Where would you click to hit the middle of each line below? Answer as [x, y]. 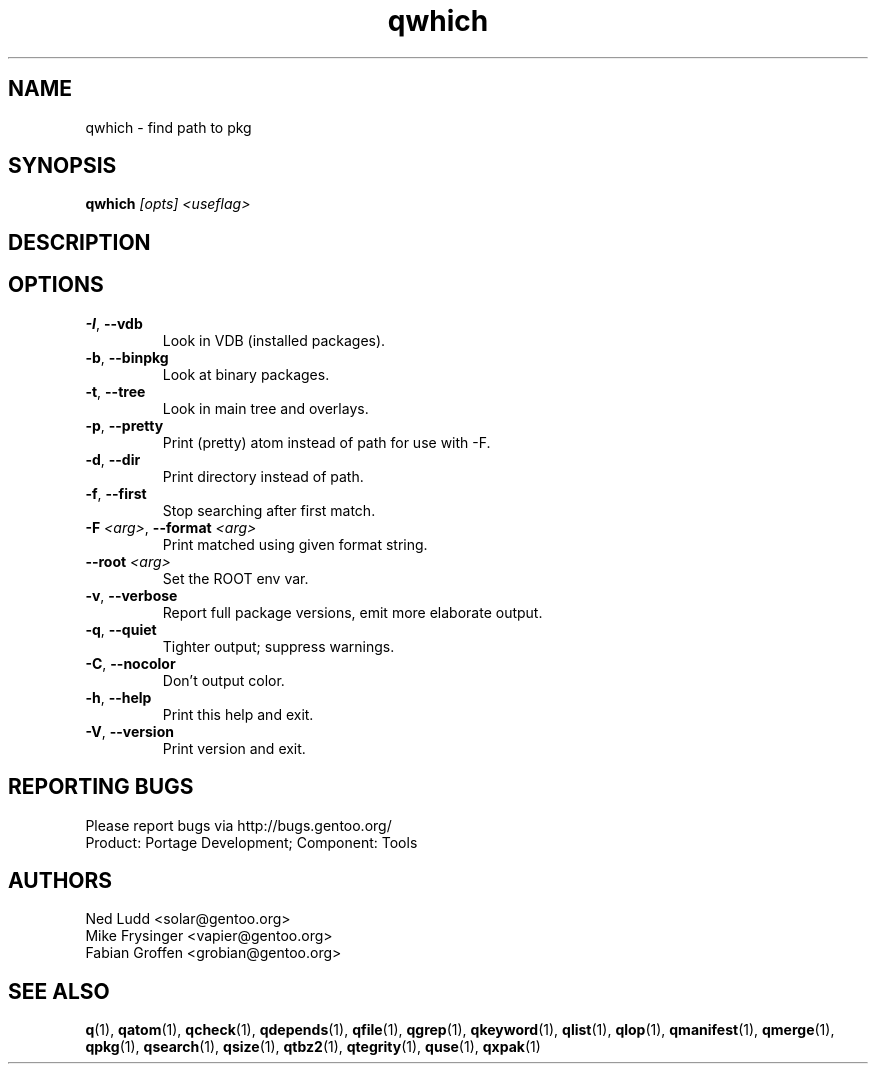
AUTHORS [60, 880]
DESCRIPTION [79, 242]
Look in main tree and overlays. [265, 408]
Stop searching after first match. [269, 510]
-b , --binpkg [127, 357]
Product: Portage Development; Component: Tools [251, 842]
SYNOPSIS [62, 166]
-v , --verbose [131, 595]
